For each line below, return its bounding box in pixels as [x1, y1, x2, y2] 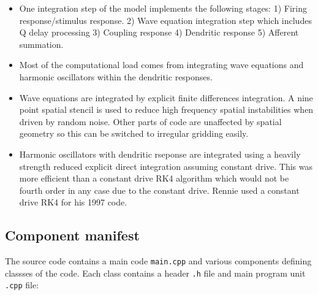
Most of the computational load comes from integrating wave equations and [19, 58, 304, 71]
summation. [19, 37, 64, 50]
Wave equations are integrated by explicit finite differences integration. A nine [19, 91, 313, 104]
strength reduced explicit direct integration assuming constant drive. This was [19, 159, 313, 172]
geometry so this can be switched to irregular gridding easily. [19, 127, 249, 140]
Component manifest [5, 226, 140, 245]
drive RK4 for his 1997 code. [19, 196, 127, 209]
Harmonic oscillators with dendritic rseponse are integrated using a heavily [19, 147, 301, 160]
